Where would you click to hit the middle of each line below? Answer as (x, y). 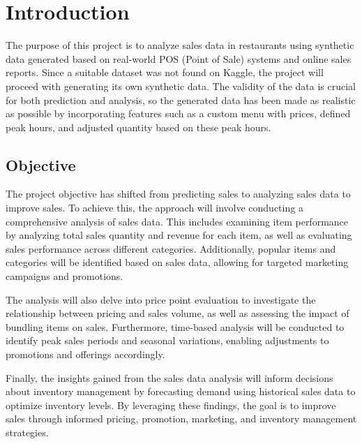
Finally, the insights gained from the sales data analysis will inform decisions (169, 377)
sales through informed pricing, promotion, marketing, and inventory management (181, 419)
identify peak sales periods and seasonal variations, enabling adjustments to (167, 340)
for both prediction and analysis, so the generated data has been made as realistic (181, 99)
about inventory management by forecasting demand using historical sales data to (181, 391)
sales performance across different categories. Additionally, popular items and (171, 248)
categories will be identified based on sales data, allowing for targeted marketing (177, 262)
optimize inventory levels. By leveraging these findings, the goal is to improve (171, 405)
